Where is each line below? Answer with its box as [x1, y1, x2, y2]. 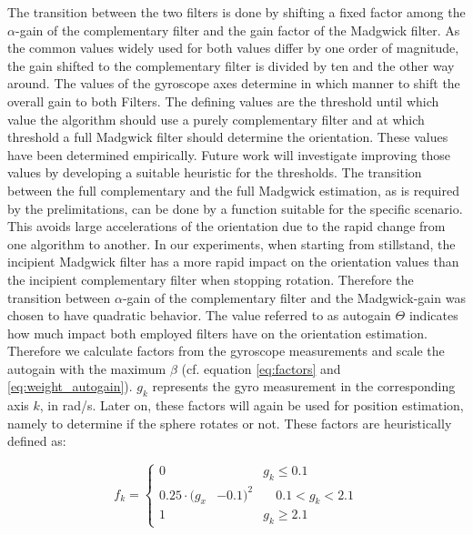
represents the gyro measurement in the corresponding [152, 377, 456, 396]
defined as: [7, 431, 66, 450]
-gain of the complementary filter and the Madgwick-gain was [122, 288, 466, 307]
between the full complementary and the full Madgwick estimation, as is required [7, 180, 459, 199]
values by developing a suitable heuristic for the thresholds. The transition [7, 163, 422, 182]
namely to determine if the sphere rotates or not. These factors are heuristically [7, 413, 452, 432]
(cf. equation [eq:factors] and [181, 358, 341, 378]
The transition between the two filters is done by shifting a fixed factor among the [7, 3, 466, 21]
